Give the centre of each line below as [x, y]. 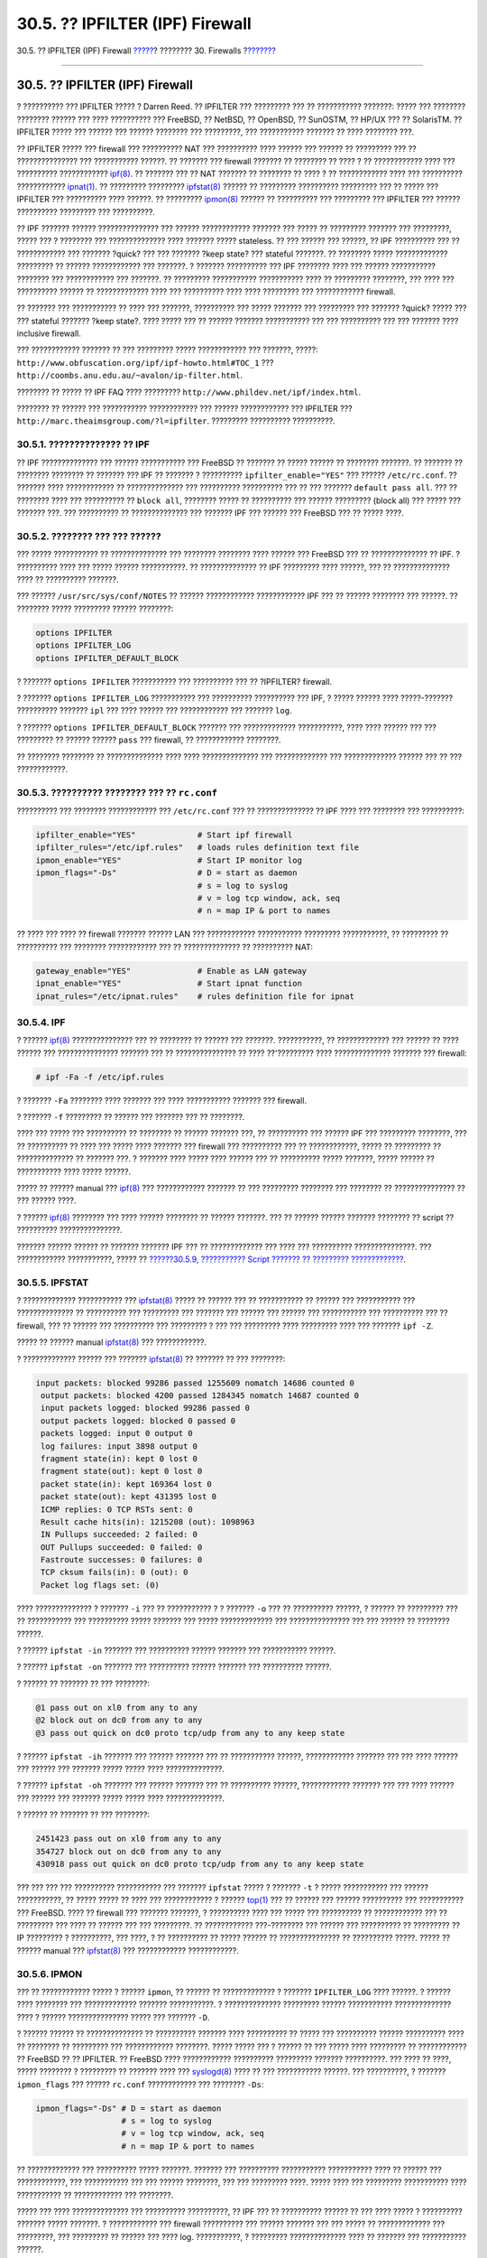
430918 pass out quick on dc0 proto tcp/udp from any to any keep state [200, 1864]
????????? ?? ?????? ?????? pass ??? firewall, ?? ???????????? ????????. [149, 740]
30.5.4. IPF [41, 1022]
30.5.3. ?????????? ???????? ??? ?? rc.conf [117, 792]
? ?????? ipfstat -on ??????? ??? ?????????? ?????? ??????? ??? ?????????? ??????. [175, 1667]
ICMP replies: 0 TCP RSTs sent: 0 [117, 1509]
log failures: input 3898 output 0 [119, 1446]
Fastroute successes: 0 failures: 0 [122, 1560]
